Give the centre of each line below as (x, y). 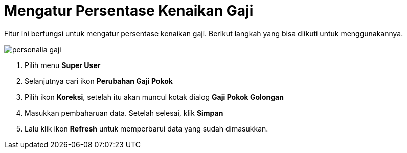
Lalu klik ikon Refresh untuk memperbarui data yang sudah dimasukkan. (146, 128)
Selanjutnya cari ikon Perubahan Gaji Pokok (99, 81)
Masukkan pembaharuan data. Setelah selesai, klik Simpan (124, 113)
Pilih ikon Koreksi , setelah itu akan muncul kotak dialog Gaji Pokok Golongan (154, 97)
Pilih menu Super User (63, 65)
